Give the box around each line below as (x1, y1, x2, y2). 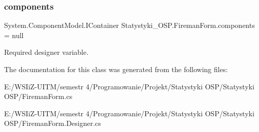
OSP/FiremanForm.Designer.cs (4, 118, 101, 128)
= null (4, 29, 24, 40)
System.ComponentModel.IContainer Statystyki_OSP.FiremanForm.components (4, 20, 255, 30)
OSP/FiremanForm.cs (4, 91, 73, 102)
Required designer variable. (4, 47, 89, 57)
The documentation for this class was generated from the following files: (4, 64, 228, 74)
